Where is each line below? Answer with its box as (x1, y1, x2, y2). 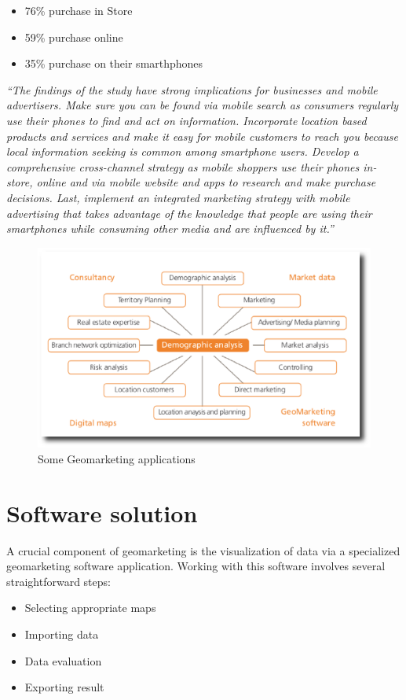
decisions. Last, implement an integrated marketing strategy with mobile (6, 189, 350, 205)
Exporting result (24, 679, 104, 695)
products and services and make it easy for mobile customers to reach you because (6, 127, 399, 144)
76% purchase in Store (24, 2, 133, 18)
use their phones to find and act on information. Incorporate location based (6, 112, 367, 128)
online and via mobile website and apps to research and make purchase (36, 174, 376, 190)
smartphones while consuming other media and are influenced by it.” (6, 220, 334, 237)
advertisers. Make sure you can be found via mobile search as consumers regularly (6, 97, 399, 113)
